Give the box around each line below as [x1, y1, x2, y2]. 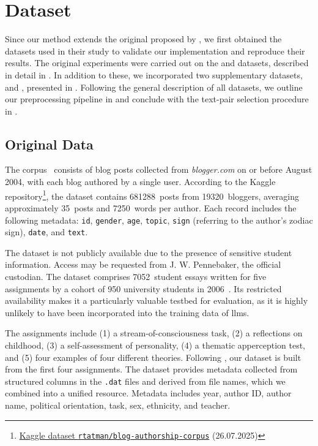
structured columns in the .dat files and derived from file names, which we [5, 374, 286, 387]
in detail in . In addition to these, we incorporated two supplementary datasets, [5, 68, 303, 81]
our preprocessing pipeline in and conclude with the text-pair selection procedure [5, 93, 309, 105]
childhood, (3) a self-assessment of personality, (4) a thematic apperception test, [5, 338, 305, 351]
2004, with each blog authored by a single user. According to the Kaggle [5, 175, 276, 188]
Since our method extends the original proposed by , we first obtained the [5, 32, 282, 45]
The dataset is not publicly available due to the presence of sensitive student [5, 246, 292, 259]
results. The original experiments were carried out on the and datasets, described [5, 56, 309, 69]
